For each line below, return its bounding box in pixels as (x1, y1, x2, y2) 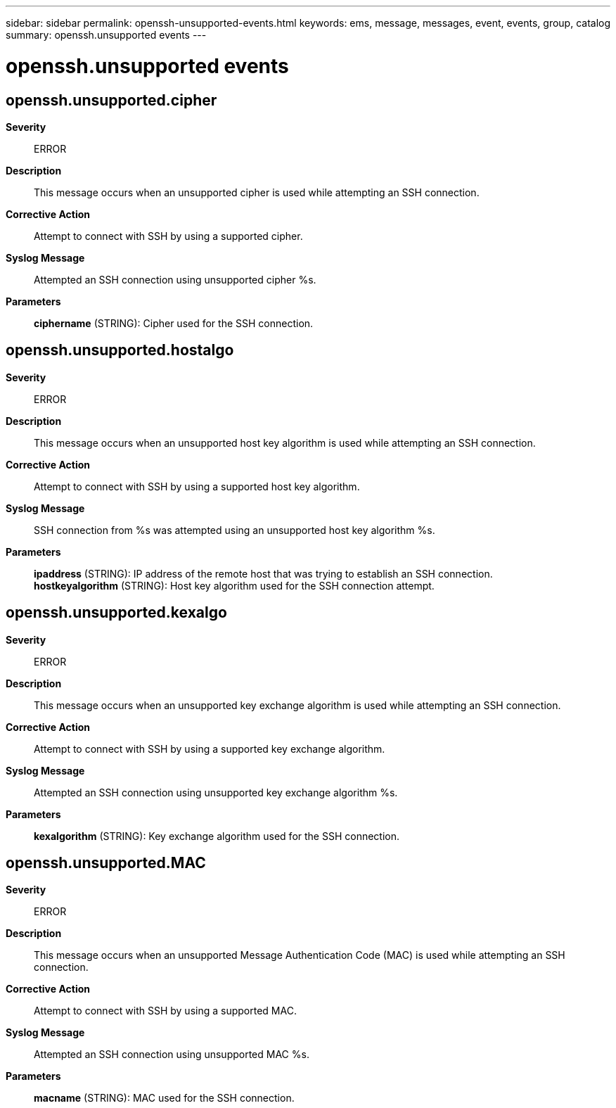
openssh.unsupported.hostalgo (6, 341, 234, 359)
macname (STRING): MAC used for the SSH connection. (34, 1092, 295, 1104)
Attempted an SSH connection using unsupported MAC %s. (34, 1048, 309, 1061)
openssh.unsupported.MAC (6, 854, 206, 872)
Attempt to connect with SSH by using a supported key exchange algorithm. (34, 742, 385, 755)
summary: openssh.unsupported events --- (6, 29, 207, 41)
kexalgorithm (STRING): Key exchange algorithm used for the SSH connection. (34, 829, 400, 842)
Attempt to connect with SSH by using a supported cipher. (34, 229, 303, 242)
